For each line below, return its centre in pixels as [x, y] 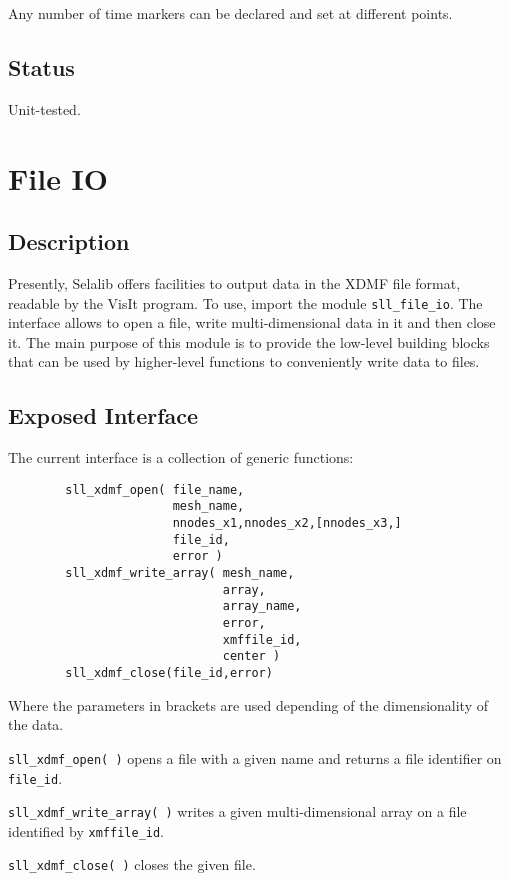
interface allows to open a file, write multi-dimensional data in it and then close [252, 322]
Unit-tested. [44, 108]
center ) [251, 656]
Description [69, 241]
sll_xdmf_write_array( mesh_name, [180, 573]
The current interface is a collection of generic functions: [181, 457]
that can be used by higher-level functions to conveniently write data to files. [244, 361]
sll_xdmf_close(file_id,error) [169, 673]
